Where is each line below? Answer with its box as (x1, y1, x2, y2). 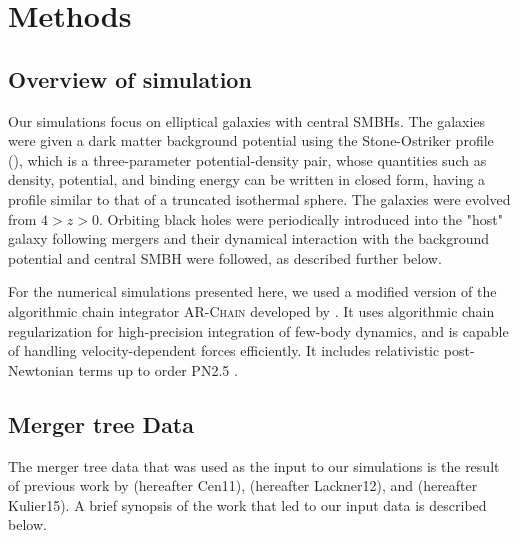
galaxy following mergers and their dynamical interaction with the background (8, 228, 489, 249)
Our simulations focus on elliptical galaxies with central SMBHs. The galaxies (8, 110, 486, 131)
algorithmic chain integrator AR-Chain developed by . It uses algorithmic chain (8, 300, 495, 321)
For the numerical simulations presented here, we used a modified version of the (8, 281, 497, 302)
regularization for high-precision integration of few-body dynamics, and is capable (8, 320, 509, 341)
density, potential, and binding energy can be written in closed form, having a (8, 169, 486, 190)
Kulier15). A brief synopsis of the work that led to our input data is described (8, 494, 487, 515)
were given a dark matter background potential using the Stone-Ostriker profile (8, 130, 494, 151)
